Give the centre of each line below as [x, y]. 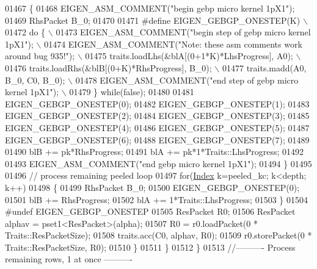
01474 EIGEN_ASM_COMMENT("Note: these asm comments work [173, 44]
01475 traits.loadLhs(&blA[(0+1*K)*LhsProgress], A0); [189, 56]
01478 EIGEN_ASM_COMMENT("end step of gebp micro [187, 80]
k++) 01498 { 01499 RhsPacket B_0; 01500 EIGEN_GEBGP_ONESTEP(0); [152, 187]
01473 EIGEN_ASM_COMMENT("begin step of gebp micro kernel [183, 32]
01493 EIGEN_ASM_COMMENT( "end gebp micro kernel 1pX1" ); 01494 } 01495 [158, 163]
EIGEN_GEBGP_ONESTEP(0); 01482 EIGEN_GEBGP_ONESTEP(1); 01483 [157, 103]
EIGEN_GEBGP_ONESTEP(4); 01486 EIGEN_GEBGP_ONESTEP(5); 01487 [157, 127]
